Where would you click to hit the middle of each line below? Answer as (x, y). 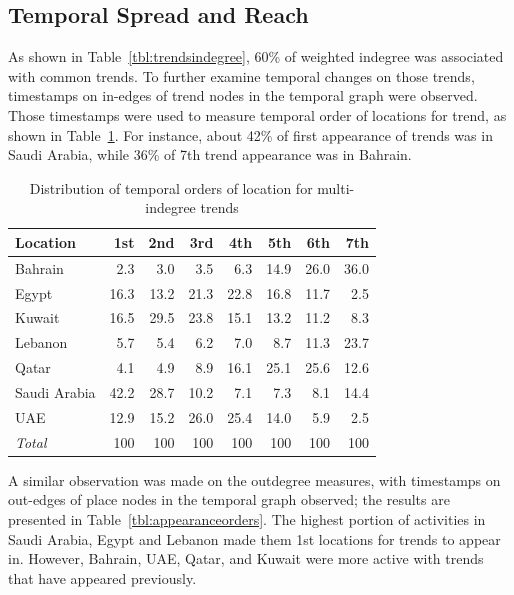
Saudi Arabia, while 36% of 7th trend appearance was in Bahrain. (210, 154)
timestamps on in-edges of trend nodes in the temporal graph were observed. (243, 95)
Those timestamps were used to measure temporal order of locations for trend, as (257, 114)
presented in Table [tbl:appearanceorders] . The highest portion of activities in (247, 518)
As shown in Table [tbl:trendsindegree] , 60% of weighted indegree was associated (256, 56)
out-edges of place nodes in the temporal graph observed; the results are (229, 499)
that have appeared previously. (102, 577)
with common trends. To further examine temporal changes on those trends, (241, 75)
